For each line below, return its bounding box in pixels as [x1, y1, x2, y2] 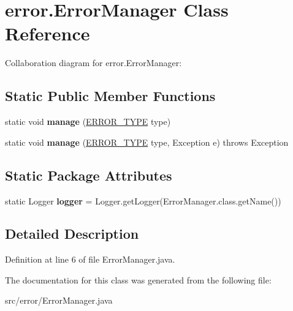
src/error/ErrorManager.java [5, 294, 113, 307]
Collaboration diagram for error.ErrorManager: [5, 56, 182, 69]
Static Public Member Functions [5, 86, 216, 105]
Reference [5, 21, 90, 46]
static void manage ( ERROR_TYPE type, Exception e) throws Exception [5, 135, 289, 148]
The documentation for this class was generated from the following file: [5, 273, 272, 286]
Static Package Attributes [5, 165, 172, 184]
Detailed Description [5, 224, 139, 243]
